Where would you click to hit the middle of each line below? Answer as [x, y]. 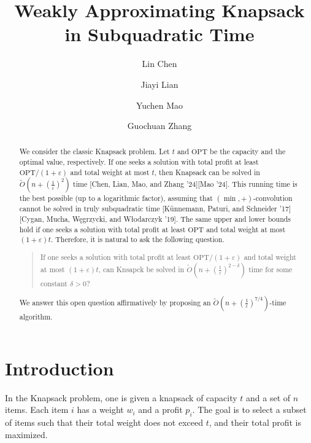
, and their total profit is [255, 422]
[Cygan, [32, 219]
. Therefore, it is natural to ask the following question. [137, 239]
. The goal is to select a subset [249, 410]
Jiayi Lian [159, 84]
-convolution [273, 198]
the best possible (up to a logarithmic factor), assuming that [116, 198]
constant [54, 283]
